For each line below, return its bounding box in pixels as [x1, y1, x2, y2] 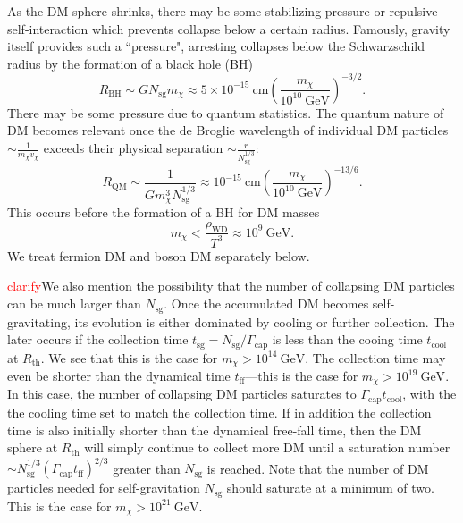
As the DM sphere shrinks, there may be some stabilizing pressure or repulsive [7, 2, 438, 20]
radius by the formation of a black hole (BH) [7, 54, 253, 72]
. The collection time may [305, 348, 446, 367]
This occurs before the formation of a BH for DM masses [7, 203, 320, 222]
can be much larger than [7, 294, 141, 313]
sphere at [7, 438, 58, 457]
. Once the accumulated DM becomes [164, 294, 369, 313]
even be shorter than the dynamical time [7, 367, 231, 385]
